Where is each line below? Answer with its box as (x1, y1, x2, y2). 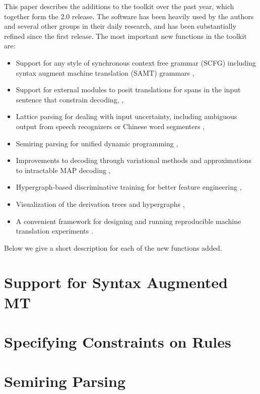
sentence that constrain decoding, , (16, 94, 124, 104)
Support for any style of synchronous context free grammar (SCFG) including (16, 57, 256, 68)
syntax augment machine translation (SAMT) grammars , (16, 67, 194, 78)
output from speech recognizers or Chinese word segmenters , (16, 121, 205, 131)
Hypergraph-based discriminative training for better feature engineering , (16, 182, 242, 192)
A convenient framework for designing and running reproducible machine (16, 215, 241, 226)
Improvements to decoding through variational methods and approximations (16, 155, 251, 165)
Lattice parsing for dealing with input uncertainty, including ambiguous (16, 111, 237, 122)
